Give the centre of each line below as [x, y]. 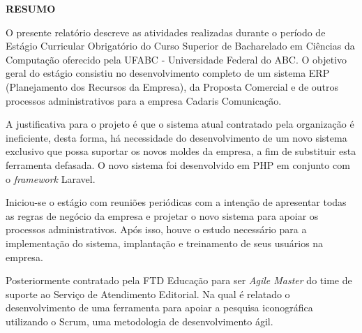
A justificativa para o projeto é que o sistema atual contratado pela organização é [180, 124]
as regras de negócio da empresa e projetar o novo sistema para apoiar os [162, 215]
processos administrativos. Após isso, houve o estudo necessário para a [156, 229]
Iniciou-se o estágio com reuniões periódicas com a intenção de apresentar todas [176, 202]
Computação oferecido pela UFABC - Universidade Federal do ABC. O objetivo [176, 59]
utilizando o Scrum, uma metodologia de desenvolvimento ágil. [139, 321]
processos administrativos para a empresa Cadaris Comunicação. [144, 100]
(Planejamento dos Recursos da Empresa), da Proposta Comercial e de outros [172, 86]
